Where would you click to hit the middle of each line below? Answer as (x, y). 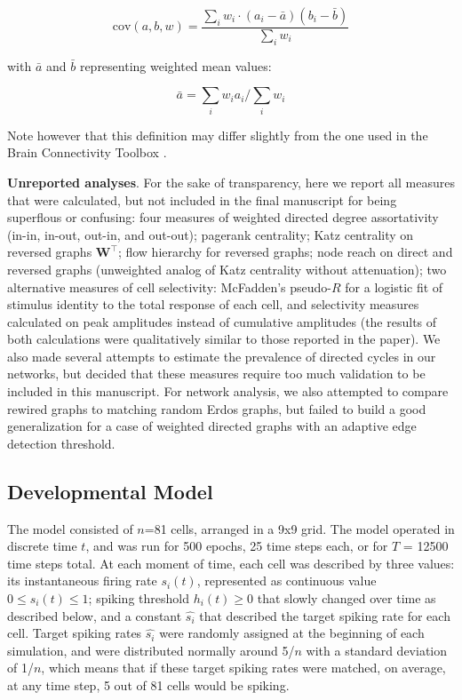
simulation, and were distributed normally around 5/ (151, 650)
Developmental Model (110, 491)
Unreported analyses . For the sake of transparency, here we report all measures (231, 182)
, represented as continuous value (287, 581)
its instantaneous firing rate (82, 581)
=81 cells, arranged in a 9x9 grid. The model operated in (299, 528)
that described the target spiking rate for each (325, 615)
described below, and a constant (95, 615)
